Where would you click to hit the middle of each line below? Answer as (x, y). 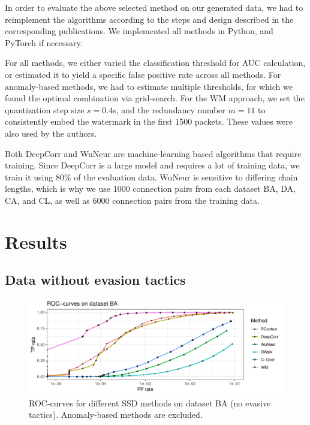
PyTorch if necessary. (44, 42)
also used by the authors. (51, 133)
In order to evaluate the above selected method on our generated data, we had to (154, 7)
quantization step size (45, 109)
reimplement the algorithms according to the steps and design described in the (149, 19)
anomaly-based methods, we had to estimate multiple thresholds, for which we (149, 86)
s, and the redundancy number (169, 109)
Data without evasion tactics (95, 280)
